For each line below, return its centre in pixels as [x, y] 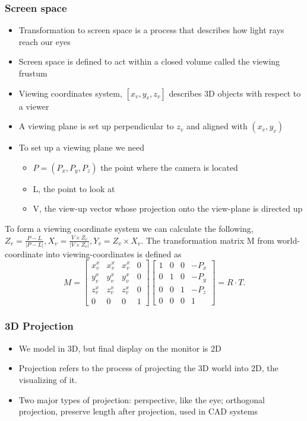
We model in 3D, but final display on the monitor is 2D [120, 348]
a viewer [34, 106]
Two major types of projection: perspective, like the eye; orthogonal [142, 399]
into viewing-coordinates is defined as [113, 253]
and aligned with [217, 126]
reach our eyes [45, 41]
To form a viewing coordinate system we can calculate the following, [129, 228]
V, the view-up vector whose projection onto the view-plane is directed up [168, 208]
